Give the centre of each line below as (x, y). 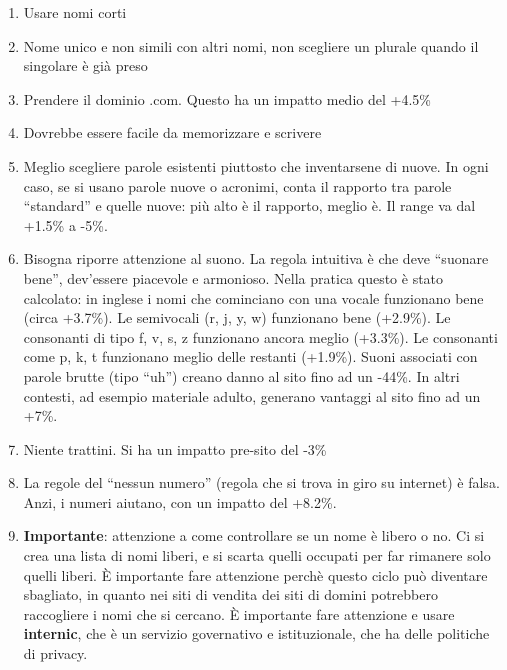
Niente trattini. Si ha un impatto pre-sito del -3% (175, 448)
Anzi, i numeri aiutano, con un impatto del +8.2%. (180, 501)
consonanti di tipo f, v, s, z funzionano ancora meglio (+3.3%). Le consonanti (260, 336)
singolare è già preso (85, 65)
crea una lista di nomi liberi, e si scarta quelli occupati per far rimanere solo (257, 555)
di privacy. (55, 653)
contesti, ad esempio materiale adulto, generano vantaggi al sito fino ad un (252, 395)
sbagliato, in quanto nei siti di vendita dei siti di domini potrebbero (230, 594)
